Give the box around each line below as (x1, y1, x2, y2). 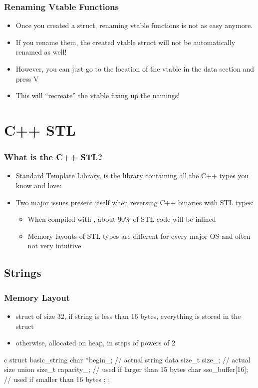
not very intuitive (27, 240, 81, 251)
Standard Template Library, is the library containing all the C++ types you (15, 170, 249, 181)
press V (15, 73, 39, 84)
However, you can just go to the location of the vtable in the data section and (15, 64, 255, 74)
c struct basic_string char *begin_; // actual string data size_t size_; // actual (4, 354, 251, 364)
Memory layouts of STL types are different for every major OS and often (27, 230, 251, 241)
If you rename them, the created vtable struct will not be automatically (15, 37, 236, 47)
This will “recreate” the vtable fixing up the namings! (15, 90, 180, 101)
